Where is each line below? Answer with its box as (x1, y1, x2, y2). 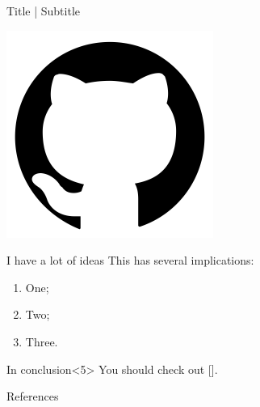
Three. (25, 333, 58, 350)
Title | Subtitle (6, 2, 81, 19)
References (6, 388, 59, 405)
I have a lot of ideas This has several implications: (6, 252, 254, 269)
